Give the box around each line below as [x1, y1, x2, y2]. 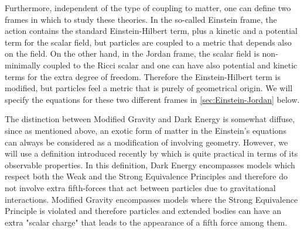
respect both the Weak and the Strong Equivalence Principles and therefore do [5, 170, 288, 182]
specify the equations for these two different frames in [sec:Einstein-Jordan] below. [5, 93, 300, 105]
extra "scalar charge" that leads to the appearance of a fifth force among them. [5, 216, 288, 228]
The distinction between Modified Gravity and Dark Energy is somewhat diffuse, [5, 113, 295, 125]
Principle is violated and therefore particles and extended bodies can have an [5, 205, 281, 217]
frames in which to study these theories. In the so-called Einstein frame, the [5, 13, 277, 25]
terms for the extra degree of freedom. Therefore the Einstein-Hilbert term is [5, 70, 281, 82]
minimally [5, 58, 41, 71]
